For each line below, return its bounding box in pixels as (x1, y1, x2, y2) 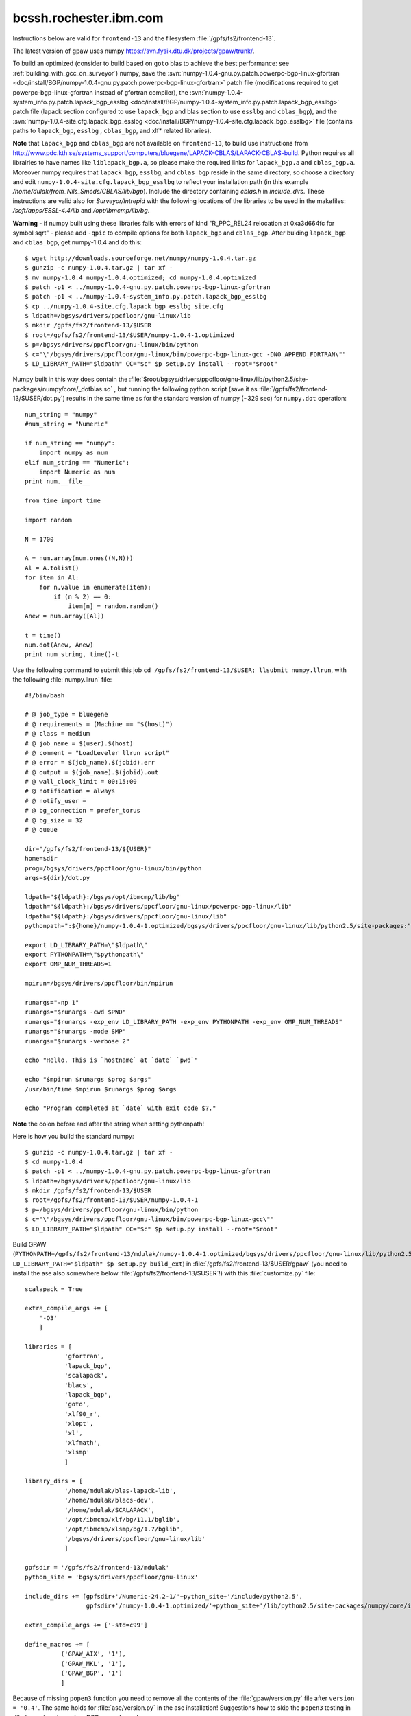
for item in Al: (25, 574, 79, 581)
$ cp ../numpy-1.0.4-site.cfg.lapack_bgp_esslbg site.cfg (25, 302, 224, 310)
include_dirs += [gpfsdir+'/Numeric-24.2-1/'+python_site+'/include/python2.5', (25, 1592, 303, 1601)
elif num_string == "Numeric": (25, 459, 130, 466)
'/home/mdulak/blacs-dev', (64, 1496, 155, 1505)
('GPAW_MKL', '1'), (60, 1660, 127, 1667)
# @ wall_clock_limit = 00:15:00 (25, 778, 137, 786)
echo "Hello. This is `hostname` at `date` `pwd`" (25, 1056, 199, 1064)
